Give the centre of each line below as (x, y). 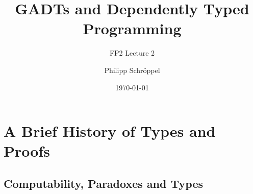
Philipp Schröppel (132, 70)
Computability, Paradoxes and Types (103, 183)
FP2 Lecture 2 (132, 53)
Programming (132, 28)
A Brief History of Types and (110, 131)
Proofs (27, 151)
